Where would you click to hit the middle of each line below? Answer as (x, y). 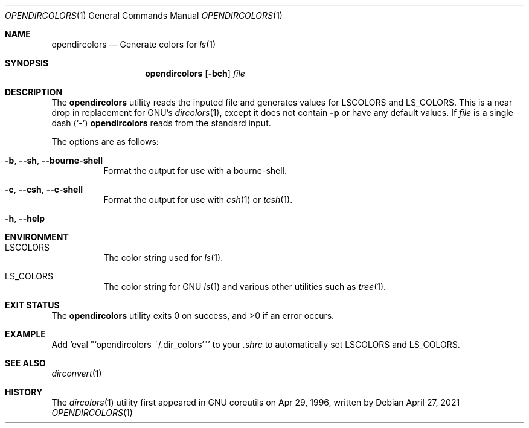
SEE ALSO (25, 363)
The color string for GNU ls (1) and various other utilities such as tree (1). (245, 286)
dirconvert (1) (77, 373)
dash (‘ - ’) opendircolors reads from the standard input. (161, 123)
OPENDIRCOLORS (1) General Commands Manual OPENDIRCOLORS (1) (144, 15)
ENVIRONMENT (37, 237)
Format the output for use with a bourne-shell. (195, 171)
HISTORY (24, 392)
